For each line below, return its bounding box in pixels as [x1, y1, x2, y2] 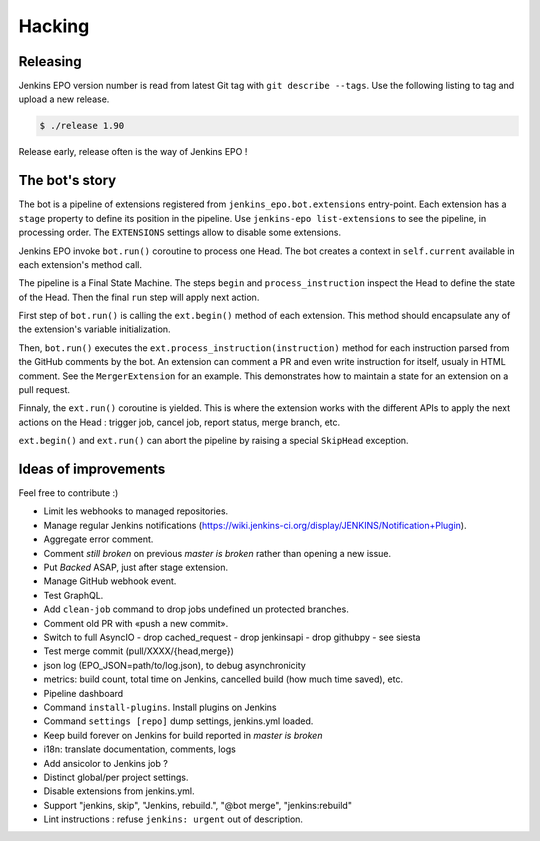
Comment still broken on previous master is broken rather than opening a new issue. [43, 547, 392, 559]
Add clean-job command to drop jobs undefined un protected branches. [43, 603, 349, 615]
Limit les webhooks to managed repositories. [43, 505, 229, 517]
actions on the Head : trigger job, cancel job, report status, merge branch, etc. [18, 416, 341, 428]
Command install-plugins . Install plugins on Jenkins [43, 701, 277, 713]
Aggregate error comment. [43, 533, 154, 545]
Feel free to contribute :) [18, 487, 119, 499]
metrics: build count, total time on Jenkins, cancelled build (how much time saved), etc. [43, 673, 404, 685]
